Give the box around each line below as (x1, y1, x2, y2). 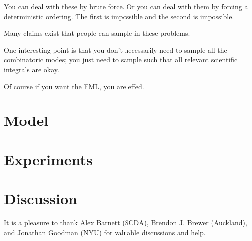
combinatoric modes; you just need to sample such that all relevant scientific (4, 54, 238, 65)
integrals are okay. (4, 64, 59, 74)
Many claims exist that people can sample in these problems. (4, 28, 190, 38)
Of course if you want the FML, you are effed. (4, 81, 144, 91)
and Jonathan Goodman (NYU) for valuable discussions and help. (4, 227, 206, 237)
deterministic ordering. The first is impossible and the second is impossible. (4, 11, 234, 21)
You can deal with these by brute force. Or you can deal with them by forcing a (4, 1, 248, 11)
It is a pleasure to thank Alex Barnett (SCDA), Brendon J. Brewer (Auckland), (4, 217, 247, 228)
